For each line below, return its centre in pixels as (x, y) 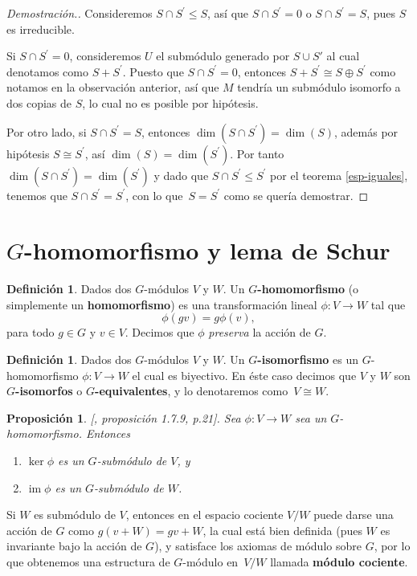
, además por (366, 131)
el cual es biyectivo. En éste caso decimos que (244, 375)
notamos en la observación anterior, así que (113, 87)
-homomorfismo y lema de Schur (207, 250)
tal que (388, 304)
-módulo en (211, 562)
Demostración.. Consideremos (80, 13)
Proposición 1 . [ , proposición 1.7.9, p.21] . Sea (124, 417)
